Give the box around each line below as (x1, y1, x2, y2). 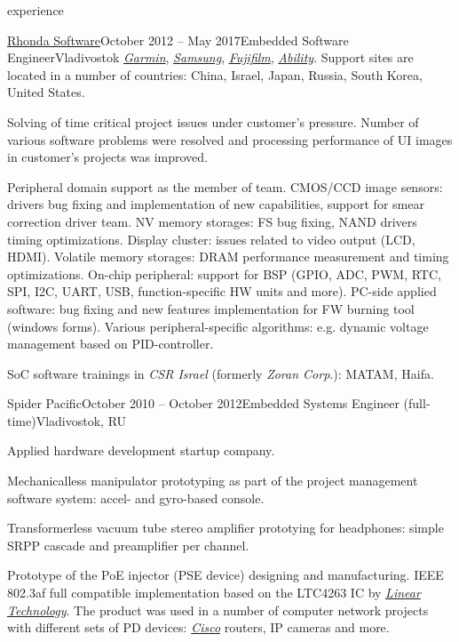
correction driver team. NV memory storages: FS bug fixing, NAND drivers (7, 212, 417, 230)
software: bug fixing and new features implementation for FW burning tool (7, 299, 415, 317)
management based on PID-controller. (7, 334, 214, 353)
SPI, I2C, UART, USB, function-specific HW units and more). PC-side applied (7, 282, 437, 301)
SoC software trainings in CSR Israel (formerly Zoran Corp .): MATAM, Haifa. (7, 364, 434, 382)
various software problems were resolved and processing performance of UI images (7, 130, 453, 148)
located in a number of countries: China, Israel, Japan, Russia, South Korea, (7, 65, 423, 84)
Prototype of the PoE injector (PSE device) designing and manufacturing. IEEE (7, 566, 444, 584)
